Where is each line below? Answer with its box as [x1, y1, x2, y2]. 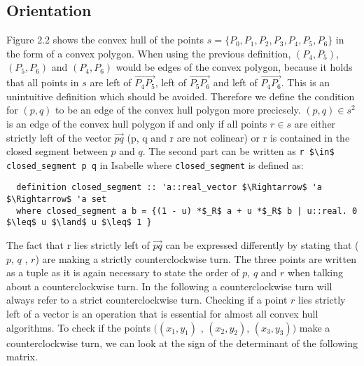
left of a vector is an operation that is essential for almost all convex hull [6, 306, 318, 321]
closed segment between [6, 144, 108, 158]
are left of [90, 75, 132, 90]
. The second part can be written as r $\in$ [142, 144, 335, 158]
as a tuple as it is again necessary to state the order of [6, 265, 239, 280]
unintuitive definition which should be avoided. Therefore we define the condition [6, 88, 355, 103]
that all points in [6, 75, 79, 90]
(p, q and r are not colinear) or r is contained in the [127, 130, 350, 144]
